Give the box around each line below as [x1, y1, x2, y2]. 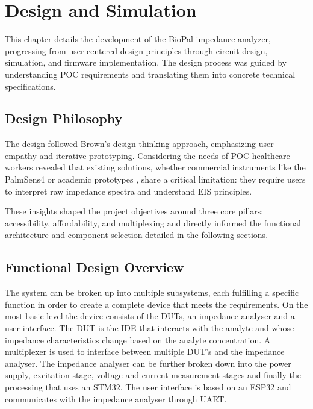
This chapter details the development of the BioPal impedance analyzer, [5, 33, 271, 45]
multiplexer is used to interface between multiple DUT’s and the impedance [5, 345, 285, 358]
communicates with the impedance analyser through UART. [5, 392, 227, 405]
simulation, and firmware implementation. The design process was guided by [5, 56, 287, 69]
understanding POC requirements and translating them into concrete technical [5, 67, 296, 80]
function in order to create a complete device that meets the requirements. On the [5, 298, 308, 310]
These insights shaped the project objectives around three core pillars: [5, 205, 264, 217]
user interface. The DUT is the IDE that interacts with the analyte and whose [5, 322, 294, 334]
